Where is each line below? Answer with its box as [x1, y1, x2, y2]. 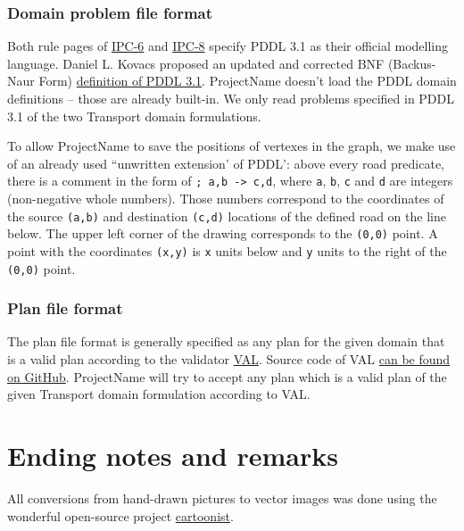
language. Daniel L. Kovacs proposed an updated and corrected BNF [7, 54, 385, 72]
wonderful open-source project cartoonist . [7, 506, 234, 525]
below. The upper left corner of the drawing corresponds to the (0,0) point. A [7, 224, 438, 243]
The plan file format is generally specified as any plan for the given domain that [7, 332, 445, 351]
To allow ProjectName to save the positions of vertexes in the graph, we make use [7, 137, 456, 155]
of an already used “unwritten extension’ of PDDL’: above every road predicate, [7, 153, 444, 172]
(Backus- [387, 54, 436, 72]
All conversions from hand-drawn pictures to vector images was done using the [7, 488, 437, 507]
